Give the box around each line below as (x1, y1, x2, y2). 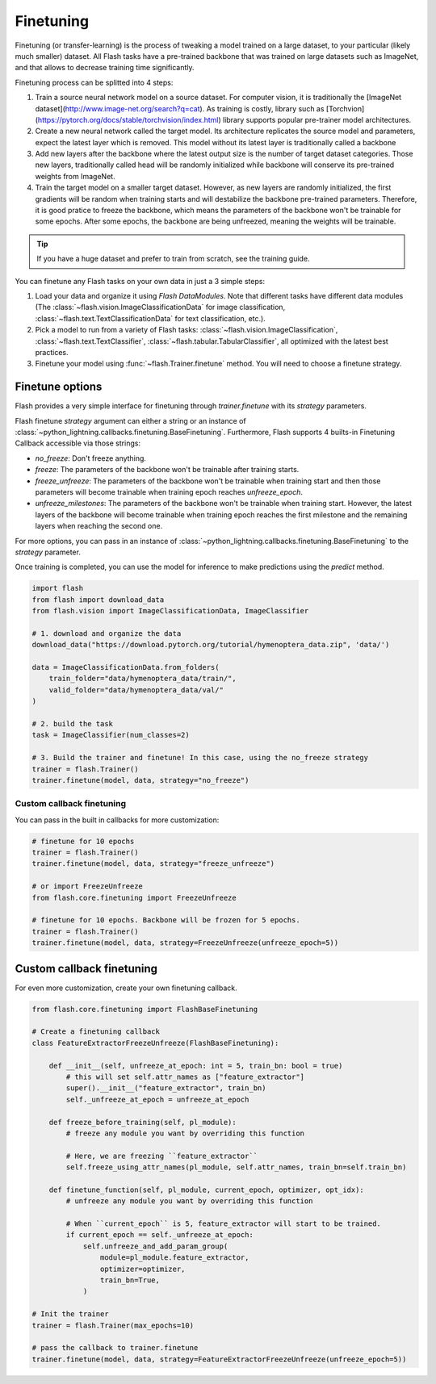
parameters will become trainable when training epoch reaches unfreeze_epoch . (35, 487, 303, 496)
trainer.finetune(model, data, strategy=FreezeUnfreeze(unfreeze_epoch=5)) (31, 939, 339, 947)
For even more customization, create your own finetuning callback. (15, 983, 237, 993)
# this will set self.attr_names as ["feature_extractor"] (65, 1072, 305, 1081)
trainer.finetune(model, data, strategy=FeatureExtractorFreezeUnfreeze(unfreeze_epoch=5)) (31, 1354, 407, 1364)
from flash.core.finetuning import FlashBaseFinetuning (31, 1005, 258, 1014)
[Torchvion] (325, 103, 365, 113)
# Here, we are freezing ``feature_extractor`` (65, 1151, 258, 1160)
